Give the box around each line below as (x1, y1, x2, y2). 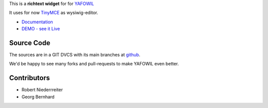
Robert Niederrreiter (21, 87, 63, 93)
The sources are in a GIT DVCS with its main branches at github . (9, 52, 140, 58)
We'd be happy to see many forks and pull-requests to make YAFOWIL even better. (9, 61, 179, 67)
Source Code (9, 39, 51, 47)
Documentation (21, 19, 53, 25)
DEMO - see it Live (21, 26, 60, 32)
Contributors (9, 74, 50, 82)
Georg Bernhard (21, 94, 55, 100)
